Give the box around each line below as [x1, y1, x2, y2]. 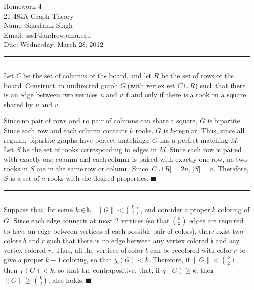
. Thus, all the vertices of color [51, 245, 143, 255]
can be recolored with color [150, 245, 232, 255]
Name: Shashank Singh [4, 20, 73, 30]
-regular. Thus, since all [173, 125, 245, 135]
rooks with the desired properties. [47, 173, 148, 183]
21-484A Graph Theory [4, 10, 74, 21]
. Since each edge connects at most [9, 215, 113, 225]
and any [215, 235, 240, 245]
